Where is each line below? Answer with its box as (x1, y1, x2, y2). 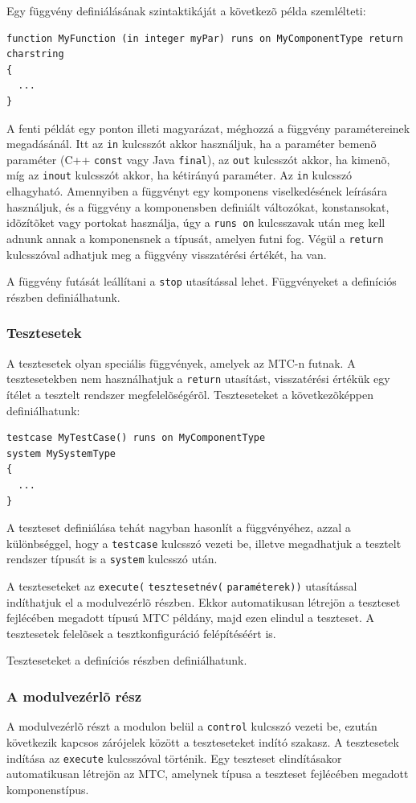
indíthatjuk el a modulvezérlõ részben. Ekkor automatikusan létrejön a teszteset (6, 593, 401, 610)
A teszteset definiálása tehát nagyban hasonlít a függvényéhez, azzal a (6, 519, 351, 536)
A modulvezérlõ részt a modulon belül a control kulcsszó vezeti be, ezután (6, 718, 377, 735)
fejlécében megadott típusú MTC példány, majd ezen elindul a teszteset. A (6, 609, 374, 626)
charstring (6, 48, 64, 60)
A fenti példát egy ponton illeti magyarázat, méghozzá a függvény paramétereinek (6, 119, 410, 136)
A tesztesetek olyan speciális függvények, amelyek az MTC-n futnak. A (6, 354, 356, 371)
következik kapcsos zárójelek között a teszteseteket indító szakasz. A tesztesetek (6, 733, 399, 750)
